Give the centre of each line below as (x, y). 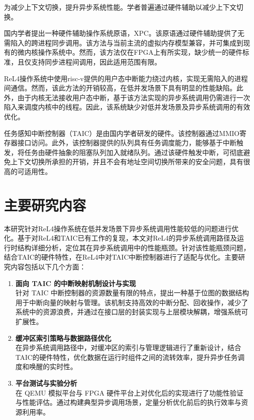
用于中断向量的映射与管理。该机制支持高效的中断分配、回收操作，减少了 (132, 302)
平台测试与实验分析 (46, 383)
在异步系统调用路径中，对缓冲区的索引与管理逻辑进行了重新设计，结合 (128, 347)
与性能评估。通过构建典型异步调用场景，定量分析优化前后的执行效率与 (128, 402)
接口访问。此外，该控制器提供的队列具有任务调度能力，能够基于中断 (127, 143)
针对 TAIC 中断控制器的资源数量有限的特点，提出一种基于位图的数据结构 (132, 293)
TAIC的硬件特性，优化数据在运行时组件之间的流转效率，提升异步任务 (127, 357)
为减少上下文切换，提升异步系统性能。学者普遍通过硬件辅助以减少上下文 (120, 7)
